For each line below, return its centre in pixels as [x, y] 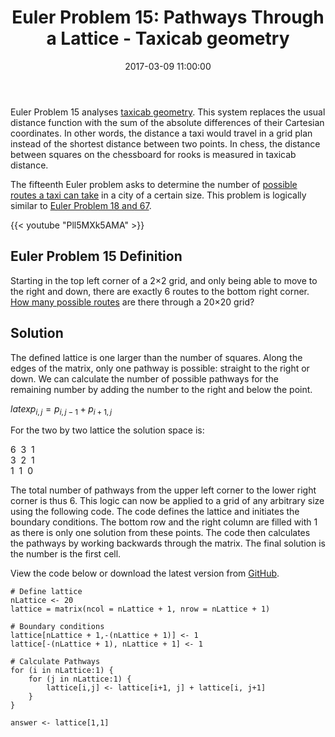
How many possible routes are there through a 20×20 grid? [132, 302]
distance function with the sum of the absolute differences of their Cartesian [167, 122]
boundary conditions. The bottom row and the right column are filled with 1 [164, 522]
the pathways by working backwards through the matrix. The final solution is [168, 543]
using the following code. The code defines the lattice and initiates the [155, 512]
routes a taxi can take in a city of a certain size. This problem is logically [158, 195]
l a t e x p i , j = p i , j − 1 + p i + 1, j [61, 409]
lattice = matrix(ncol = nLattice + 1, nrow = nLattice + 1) [140, 609]
